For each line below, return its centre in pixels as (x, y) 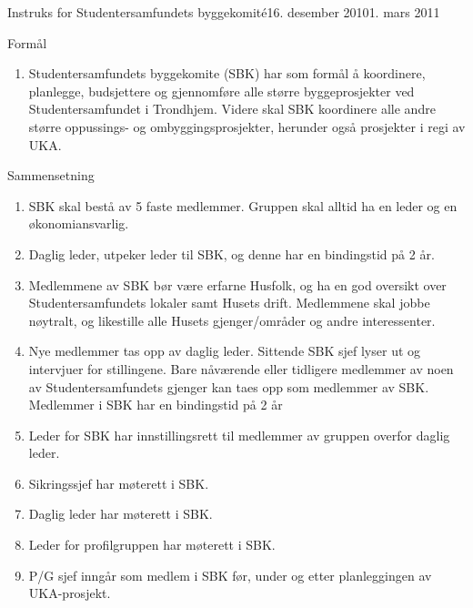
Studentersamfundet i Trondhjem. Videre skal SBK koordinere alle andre (232, 109)
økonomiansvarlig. (79, 223)
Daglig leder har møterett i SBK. (121, 514)
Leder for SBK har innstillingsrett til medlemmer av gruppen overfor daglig (239, 435)
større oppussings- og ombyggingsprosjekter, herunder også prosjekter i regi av (247, 126)
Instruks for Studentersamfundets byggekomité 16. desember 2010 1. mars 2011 (224, 12)
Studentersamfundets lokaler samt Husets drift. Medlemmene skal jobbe (229, 303)
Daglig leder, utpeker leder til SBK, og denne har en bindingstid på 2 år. (231, 253)
